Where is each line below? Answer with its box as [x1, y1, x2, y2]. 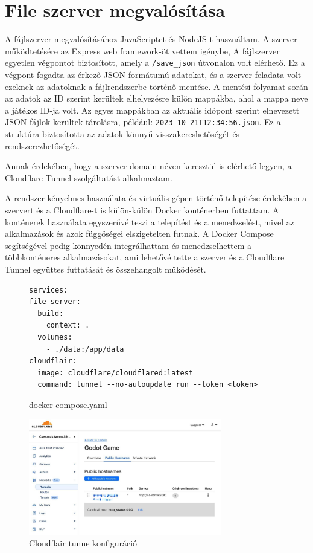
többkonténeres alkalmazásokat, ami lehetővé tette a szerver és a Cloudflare [5, 251, 285, 264]
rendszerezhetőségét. [5, 139, 80, 152]
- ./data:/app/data [46, 344, 124, 354]
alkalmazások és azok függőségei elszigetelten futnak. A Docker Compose [5, 227, 274, 240]
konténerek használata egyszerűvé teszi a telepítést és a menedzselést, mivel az [5, 215, 294, 228]
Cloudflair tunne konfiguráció [29, 537, 138, 549]
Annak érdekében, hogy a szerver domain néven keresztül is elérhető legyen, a [5, 160, 292, 172]
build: [37, 309, 64, 318]
